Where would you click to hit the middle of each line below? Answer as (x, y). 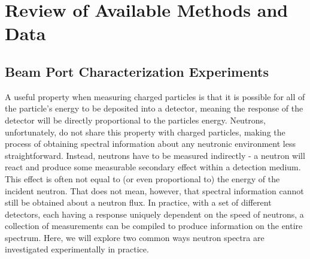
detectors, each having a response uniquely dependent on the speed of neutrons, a (154, 214)
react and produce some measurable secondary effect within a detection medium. (153, 167)
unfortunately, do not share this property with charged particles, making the (145, 132)
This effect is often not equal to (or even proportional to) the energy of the (142, 178)
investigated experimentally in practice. (77, 249)
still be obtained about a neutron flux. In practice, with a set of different (138, 202)
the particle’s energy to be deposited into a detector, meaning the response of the (154, 108)
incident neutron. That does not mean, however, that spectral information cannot (154, 190)
